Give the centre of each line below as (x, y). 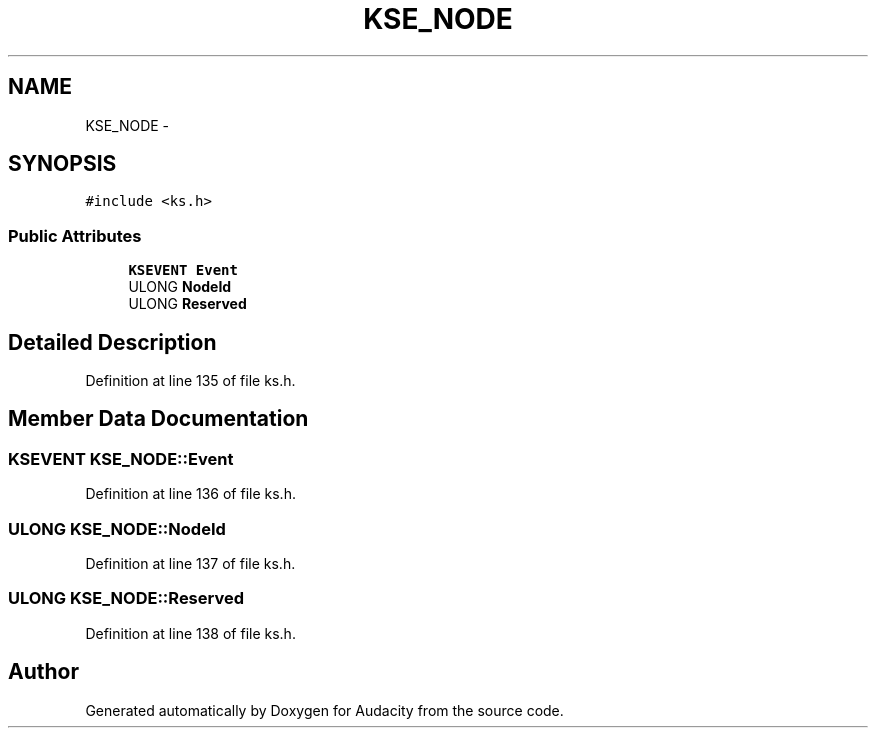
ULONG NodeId (180, 287)
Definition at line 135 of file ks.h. (190, 381)
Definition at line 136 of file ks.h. (190, 494)
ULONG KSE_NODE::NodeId (117, 528)
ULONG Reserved (187, 304)
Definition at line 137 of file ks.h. (190, 563)
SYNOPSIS (62, 164)
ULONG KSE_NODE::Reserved (126, 598)
